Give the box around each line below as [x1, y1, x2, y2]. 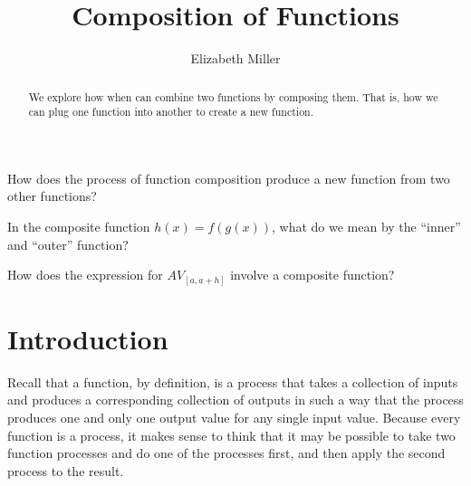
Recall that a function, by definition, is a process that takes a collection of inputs [7, 372, 458, 391]
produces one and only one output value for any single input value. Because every [7, 408, 461, 427]
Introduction [7, 319, 168, 357]
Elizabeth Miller [190, 49, 281, 68]
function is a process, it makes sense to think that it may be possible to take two [7, 425, 456, 444]
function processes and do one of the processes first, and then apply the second [7, 443, 446, 462]
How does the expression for [7, 265, 163, 284]
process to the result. [7, 461, 124, 480]
